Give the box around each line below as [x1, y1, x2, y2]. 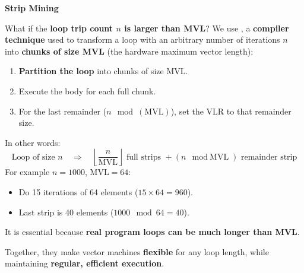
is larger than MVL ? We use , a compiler [124, 21, 289, 34]
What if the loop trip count [5, 21, 113, 34]
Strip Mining [5, 2, 59, 14]
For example [5, 166, 50, 178]
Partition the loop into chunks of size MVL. [18, 65, 188, 77]
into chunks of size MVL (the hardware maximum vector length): [5, 45, 254, 57]
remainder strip [240, 153, 297, 161]
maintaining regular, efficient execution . [5, 257, 164, 269]
